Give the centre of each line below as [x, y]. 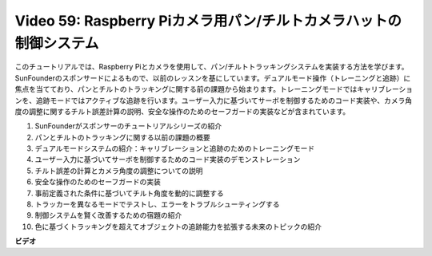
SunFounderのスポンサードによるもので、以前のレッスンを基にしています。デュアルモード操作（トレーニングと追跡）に [213, 78]
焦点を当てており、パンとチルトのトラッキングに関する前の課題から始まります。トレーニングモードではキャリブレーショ [214, 89]
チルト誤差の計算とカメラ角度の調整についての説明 [119, 171]
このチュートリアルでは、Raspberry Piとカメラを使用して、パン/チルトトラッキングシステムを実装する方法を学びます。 [212, 67]
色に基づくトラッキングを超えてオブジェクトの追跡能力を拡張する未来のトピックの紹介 [178, 226]
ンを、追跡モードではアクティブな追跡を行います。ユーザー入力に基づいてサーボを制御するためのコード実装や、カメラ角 [213, 100]
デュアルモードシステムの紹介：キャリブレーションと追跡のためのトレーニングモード [175, 148]
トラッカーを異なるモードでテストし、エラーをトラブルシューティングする [157, 204]
